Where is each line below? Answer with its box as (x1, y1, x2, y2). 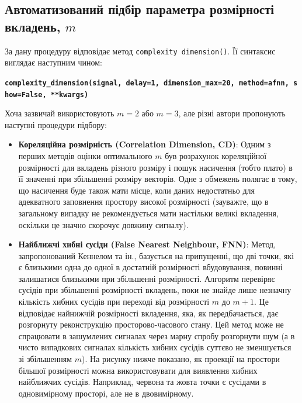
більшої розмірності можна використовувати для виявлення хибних (18, 364, 258, 376)
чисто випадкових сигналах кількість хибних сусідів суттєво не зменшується (18, 341, 291, 353)
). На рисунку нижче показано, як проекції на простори (82, 353, 280, 365)
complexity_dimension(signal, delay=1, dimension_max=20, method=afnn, (5, 78, 289, 87)
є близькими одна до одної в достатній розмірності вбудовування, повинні (18, 261, 283, 273)
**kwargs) (50, 90, 89, 99)
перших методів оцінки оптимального (18, 149, 152, 161)
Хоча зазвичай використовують (5, 107, 114, 119)
